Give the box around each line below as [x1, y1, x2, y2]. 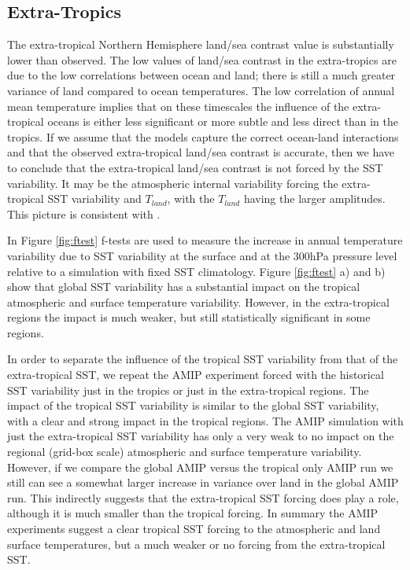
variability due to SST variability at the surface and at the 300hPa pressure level [7, 247, 397, 263]
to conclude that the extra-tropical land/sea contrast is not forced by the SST [7, 159, 383, 175]
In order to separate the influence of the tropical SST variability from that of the [7, 351, 398, 367]
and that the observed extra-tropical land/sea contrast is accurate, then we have [7, 144, 395, 160]
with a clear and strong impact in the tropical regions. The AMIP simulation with [7, 412, 404, 428]
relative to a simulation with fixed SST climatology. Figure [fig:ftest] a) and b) [7, 263, 386, 279]
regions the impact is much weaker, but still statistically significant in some [7, 309, 371, 325]
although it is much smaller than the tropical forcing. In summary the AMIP [7, 505, 379, 521]
